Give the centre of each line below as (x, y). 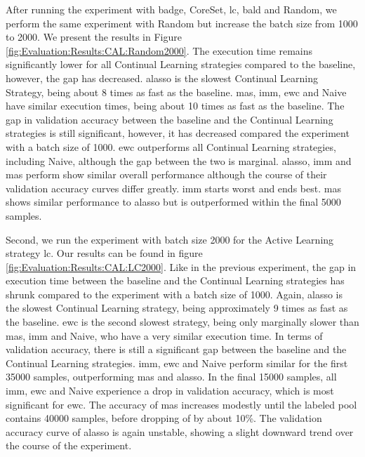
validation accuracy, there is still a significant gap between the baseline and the (176, 349)
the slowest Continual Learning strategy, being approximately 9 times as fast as (177, 308)
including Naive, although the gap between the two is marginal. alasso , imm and (179, 160)
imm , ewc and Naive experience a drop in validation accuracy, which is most (170, 391)
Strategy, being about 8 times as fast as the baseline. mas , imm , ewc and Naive (176, 92)
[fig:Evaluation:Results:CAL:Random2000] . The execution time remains (159, 50)
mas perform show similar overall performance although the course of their (166, 174)
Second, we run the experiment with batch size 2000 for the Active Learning (170, 239)
